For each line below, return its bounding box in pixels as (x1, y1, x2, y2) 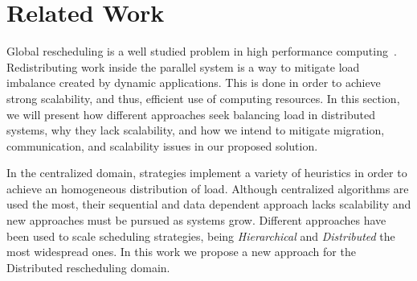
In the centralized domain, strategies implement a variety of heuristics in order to (6, 164, 407, 181)
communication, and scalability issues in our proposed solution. (6, 137, 318, 154)
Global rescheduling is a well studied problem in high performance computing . (6, 43, 397, 60)
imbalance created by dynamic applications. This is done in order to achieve (6, 74, 381, 91)
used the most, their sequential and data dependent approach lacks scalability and (6, 196, 411, 213)
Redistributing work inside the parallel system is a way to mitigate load (6, 58, 360, 75)
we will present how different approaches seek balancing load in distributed (6, 105, 375, 122)
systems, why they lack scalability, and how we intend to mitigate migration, (6, 122, 385, 138)
